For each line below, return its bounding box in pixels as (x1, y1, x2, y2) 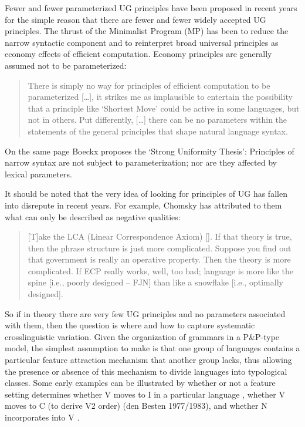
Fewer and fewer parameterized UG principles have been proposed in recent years (5, 2, 297, 14)
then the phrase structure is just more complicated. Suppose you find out (28, 241, 292, 254)
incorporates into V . (5, 411, 80, 423)
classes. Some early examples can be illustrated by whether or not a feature (5, 376, 276, 389)
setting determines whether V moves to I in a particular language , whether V (5, 388, 285, 400)
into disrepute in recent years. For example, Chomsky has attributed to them (5, 199, 282, 211)
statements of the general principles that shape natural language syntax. (28, 125, 288, 137)
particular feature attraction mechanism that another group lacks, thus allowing (5, 354, 292, 366)
